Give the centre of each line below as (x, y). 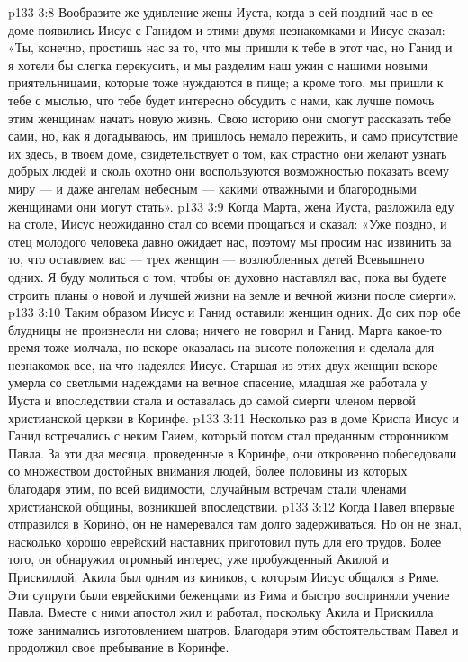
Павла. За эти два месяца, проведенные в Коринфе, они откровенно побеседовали (233, 453)
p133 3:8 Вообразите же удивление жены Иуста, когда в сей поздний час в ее (220, 12)
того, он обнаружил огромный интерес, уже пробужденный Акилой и (199, 559)
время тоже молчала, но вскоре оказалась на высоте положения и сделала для (221, 347)
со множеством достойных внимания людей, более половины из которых (208, 471)
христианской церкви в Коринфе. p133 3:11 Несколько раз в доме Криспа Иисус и (234, 417)
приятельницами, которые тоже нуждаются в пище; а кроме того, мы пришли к (226, 82)
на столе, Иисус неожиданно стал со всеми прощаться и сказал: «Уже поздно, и (228, 224)
